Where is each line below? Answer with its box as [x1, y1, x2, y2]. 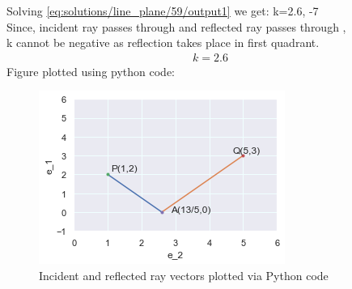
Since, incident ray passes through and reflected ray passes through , [6, 18, 346, 35]
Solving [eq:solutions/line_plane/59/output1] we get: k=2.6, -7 [6, 2, 319, 19]
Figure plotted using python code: [6, 62, 176, 79]
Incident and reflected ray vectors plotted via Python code [39, 267, 329, 283]
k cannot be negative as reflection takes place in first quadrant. [6, 34, 320, 51]
